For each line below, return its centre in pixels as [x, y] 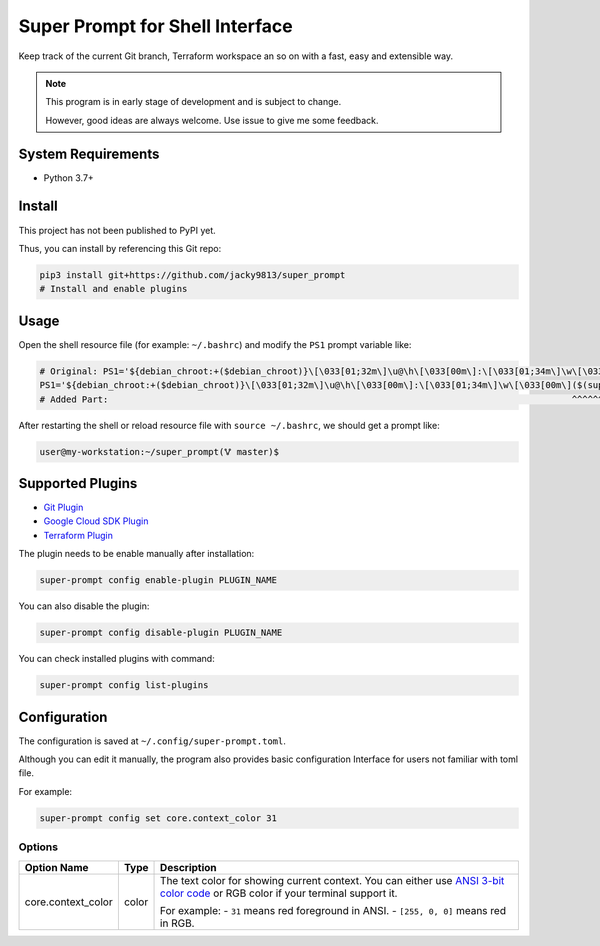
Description [188, 867]
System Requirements [89, 153]
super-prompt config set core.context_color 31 [158, 818]
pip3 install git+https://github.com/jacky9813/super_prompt [192, 274]
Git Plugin [63, 507]
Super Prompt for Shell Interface [156, 26]
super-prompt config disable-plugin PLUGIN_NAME [161, 633]
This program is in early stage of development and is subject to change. [193, 102]
